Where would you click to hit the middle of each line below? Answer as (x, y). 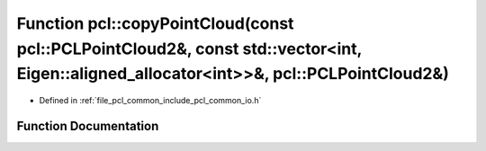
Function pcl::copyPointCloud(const (155, 23)
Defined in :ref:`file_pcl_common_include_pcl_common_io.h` (150, 101)
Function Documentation (88, 126)
